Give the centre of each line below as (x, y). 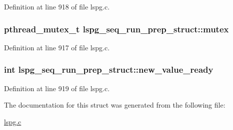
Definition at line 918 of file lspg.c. (57, 6)
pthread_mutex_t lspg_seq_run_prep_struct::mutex (116, 29)
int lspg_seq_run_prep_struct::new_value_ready (109, 69)
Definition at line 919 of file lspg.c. (57, 88)
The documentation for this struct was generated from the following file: (115, 105)
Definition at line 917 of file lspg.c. (57, 47)
